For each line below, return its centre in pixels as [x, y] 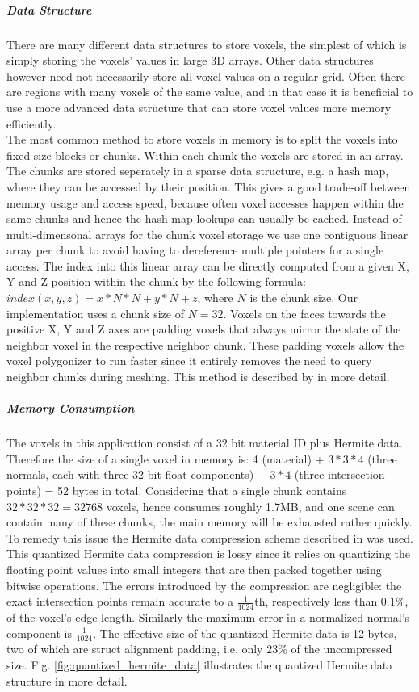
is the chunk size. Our [304, 298]
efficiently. [31, 123]
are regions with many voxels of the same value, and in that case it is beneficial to [210, 92]
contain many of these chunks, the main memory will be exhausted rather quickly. [209, 522]
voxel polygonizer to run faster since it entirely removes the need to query [189, 361]
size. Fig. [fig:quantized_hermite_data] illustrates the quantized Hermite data [200, 664]
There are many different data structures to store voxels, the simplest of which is [207, 44]
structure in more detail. [67, 680]
